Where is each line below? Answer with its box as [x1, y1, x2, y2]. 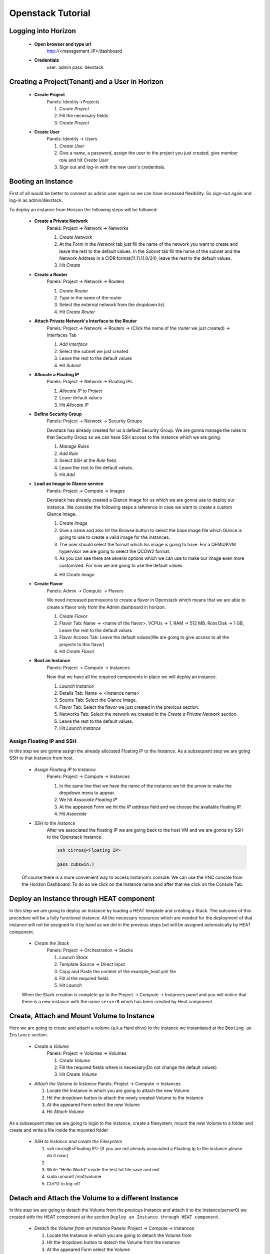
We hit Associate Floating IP [59, 797, 117, 803]
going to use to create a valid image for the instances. [59, 534, 170, 540]
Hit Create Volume [59, 1071, 97, 1077]
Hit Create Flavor [59, 649, 94, 654]
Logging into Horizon [9, 27, 76, 35]
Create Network [59, 234, 92, 240]
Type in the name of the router [59, 295, 122, 301]
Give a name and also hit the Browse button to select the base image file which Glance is [59, 527, 242, 533]
